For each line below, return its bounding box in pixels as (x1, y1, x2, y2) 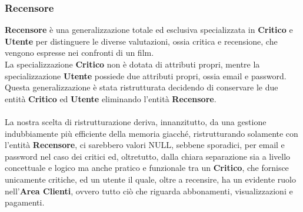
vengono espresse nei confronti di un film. (5, 46, 154, 59)
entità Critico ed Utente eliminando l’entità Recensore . (5, 92, 217, 105)
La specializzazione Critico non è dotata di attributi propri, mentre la (5, 58, 260, 70)
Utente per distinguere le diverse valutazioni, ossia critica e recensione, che (5, 35, 278, 47)
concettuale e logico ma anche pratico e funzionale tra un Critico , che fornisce (5, 161, 289, 174)
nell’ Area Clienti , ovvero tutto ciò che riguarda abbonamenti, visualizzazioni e (5, 184, 293, 197)
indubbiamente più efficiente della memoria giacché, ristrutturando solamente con (5, 127, 298, 139)
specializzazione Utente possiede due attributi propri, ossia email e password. (5, 69, 287, 82)
